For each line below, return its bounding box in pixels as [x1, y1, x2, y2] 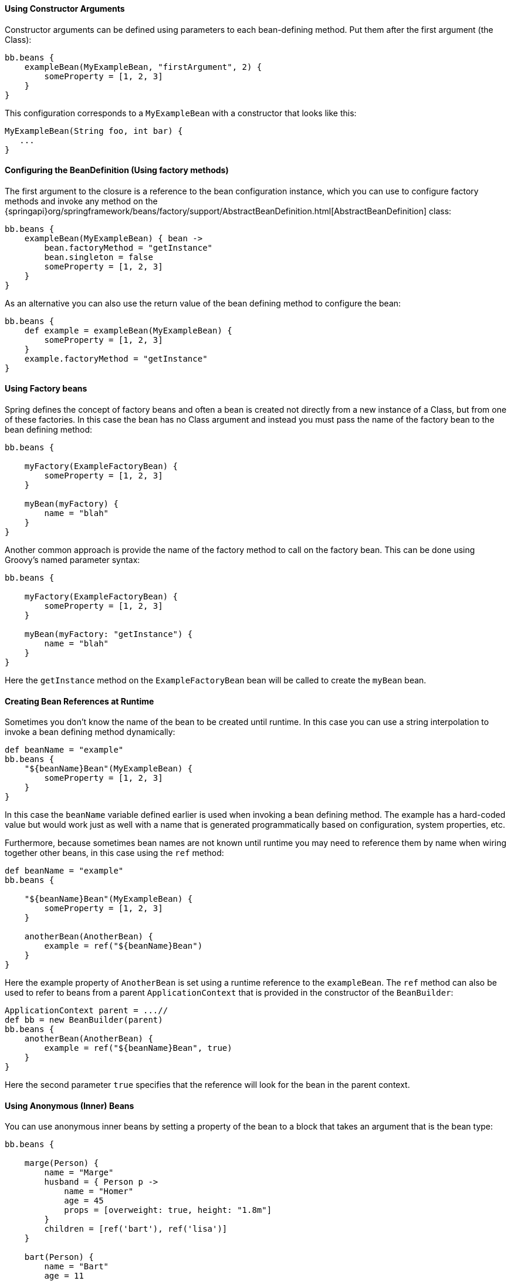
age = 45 [64, 1196, 104, 1206]
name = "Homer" [64, 1186, 134, 1196]
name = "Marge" [44, 1168, 114, 1178]
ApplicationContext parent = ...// [5, 1006, 168, 1016]
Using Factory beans [5, 383, 87, 394]
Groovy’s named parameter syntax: [5, 555, 140, 565]
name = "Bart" [44, 1262, 109, 1272]
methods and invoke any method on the [5, 195, 158, 206]
